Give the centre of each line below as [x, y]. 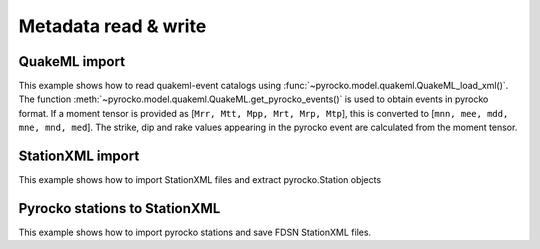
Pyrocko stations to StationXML [119, 208]
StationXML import [79, 156]
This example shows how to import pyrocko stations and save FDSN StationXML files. [195, 232]
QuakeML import [71, 61]
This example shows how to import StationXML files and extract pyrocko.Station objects [200, 180]
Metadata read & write [112, 26]
